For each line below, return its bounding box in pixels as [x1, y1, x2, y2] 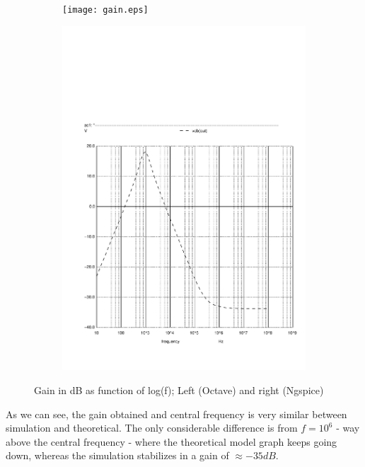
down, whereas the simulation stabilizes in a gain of [6, 448, 229, 463]
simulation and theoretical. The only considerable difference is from [6, 420, 298, 435]
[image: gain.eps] [62, 5, 149, 15]
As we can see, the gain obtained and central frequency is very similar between [6, 406, 347, 421]
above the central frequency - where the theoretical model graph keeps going [6, 434, 337, 449]
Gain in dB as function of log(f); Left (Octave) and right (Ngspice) [34, 382, 324, 397]
